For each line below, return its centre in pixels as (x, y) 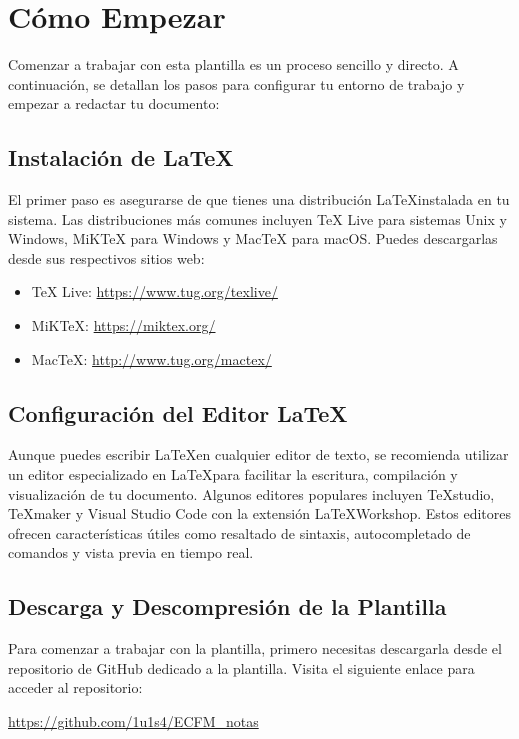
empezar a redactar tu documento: (114, 103)
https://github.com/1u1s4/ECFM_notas (133, 721)
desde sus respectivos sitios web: (106, 257)
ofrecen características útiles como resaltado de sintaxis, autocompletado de (239, 532)
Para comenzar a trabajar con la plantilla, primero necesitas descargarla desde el (255, 648)
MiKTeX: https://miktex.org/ (123, 325)
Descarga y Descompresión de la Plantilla (227, 606)
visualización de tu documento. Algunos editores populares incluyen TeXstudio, (251, 493)
